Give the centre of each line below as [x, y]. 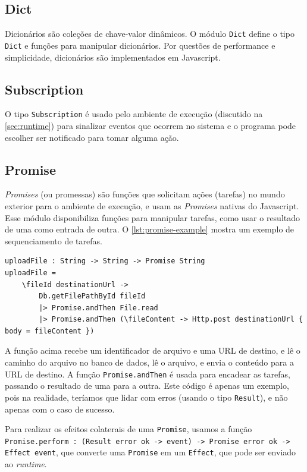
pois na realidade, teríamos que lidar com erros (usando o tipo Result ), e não [146, 397]
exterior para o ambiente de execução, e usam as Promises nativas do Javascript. [152, 205]
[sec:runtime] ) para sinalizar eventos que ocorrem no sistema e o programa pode [151, 125]
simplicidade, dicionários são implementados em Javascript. [113, 57]
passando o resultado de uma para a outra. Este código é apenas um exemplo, [147, 386]
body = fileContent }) [50, 331]
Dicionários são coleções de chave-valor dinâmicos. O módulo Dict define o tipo [150, 34]
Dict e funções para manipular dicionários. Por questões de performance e [140, 45]
